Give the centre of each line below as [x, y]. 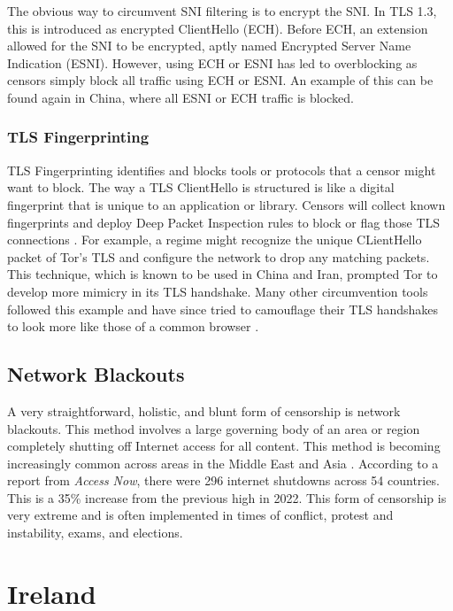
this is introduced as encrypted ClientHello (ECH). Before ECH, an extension [218, 28]
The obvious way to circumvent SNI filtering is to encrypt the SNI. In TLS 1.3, [222, 11]
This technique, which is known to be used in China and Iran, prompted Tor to [223, 274]
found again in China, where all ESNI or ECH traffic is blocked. [180, 97]
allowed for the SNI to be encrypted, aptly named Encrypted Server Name [209, 46]
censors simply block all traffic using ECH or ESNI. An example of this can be [220, 80]
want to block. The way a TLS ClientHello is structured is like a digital [201, 187]
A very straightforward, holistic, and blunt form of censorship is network [204, 410]
